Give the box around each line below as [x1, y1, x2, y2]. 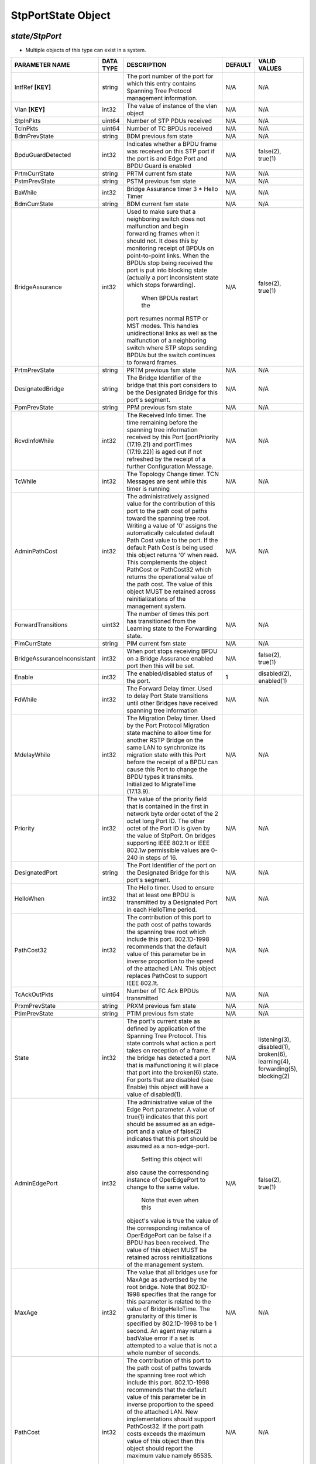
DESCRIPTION [126, 61, 167, 69]
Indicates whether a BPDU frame [126, 140, 217, 148]
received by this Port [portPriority [126, 433, 219, 442]
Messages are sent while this [126, 477, 207, 485]
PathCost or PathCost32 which [126, 566, 212, 574]
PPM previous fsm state [126, 403, 193, 412]
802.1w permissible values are [126, 846, 210, 854]
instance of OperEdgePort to [126, 1176, 206, 1184]
